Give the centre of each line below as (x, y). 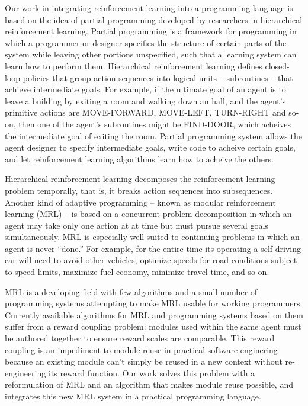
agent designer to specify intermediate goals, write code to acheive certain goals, (150, 147)
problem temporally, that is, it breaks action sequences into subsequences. (139, 190)
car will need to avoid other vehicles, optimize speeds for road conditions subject (151, 260)
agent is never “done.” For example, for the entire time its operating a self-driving (153, 248)
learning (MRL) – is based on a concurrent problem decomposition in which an (148, 214)
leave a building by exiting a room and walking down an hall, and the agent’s (145, 100)
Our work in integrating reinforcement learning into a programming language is (149, 8)
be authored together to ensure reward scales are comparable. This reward (140, 338)
